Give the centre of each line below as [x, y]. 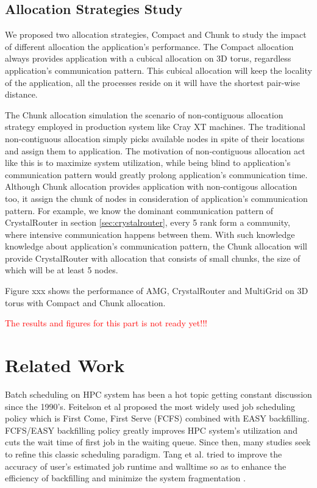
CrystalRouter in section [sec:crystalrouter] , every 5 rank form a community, [148, 222]
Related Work [65, 365]
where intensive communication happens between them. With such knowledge [150, 234]
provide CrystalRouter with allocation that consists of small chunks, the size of [153, 258]
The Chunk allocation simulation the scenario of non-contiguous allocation [144, 114]
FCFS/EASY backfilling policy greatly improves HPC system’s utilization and [151, 430]
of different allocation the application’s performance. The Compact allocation [149, 46]
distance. [21, 94]
